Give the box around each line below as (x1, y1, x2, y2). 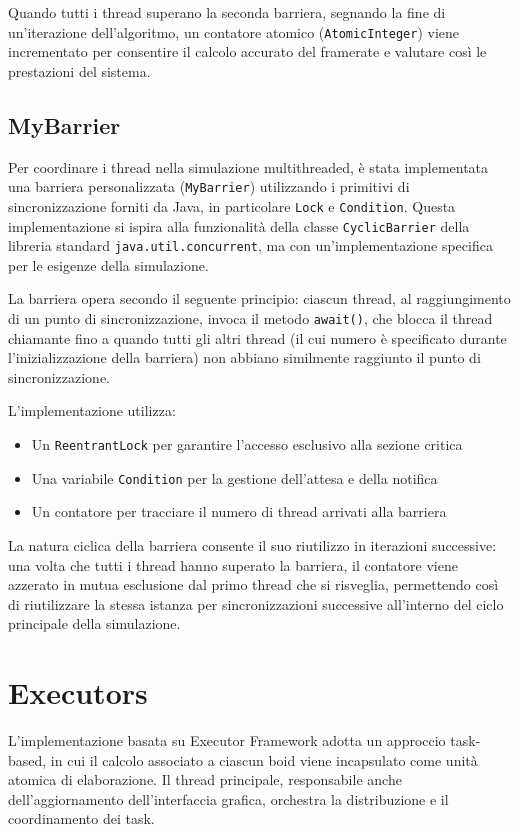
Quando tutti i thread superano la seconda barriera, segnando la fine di (8, 2, 446, 22)
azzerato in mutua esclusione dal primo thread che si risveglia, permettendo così (8, 574, 499, 595)
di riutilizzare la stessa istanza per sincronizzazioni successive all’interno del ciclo (8, 593, 504, 614)
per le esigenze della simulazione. (8, 254, 209, 275)
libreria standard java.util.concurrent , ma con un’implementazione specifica (8, 235, 493, 256)
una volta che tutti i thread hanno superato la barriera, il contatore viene (8, 554, 458, 575)
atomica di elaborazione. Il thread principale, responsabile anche (8, 769, 402, 790)
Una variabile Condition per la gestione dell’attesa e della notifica (31, 467, 438, 488)
